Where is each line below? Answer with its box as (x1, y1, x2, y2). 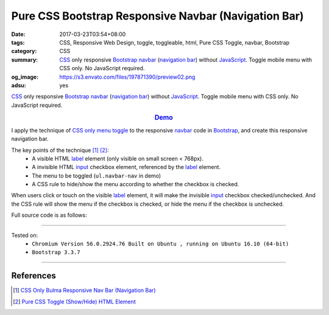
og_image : (11, 73, 39, 81)
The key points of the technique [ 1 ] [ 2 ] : (11, 147, 109, 154)
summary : (11, 56, 38, 63)
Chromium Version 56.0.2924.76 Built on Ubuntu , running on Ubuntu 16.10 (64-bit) (32, 241, 289, 247)
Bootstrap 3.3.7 (32, 249, 80, 256)
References (11, 270, 56, 281)
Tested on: (11, 231, 38, 239)
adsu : (11, 81, 27, 89)
